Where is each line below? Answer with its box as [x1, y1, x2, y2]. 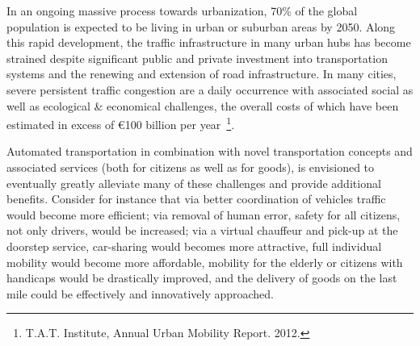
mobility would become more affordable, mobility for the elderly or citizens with [6, 253, 403, 270]
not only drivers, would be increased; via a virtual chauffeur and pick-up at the [6, 222, 398, 239]
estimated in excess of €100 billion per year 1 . [6, 114, 235, 132]
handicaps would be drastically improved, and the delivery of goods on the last [6, 269, 397, 286]
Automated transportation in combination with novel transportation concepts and [6, 143, 413, 160]
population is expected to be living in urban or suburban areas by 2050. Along [6, 18, 396, 35]
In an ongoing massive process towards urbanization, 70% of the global [6, 2, 358, 19]
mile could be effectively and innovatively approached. [6, 285, 274, 302]
